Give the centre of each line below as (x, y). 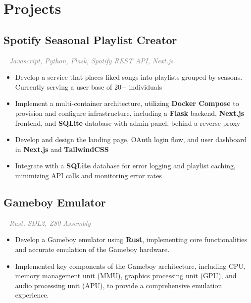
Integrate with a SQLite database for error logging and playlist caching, (125, 166)
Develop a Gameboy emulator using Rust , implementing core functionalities (131, 239)
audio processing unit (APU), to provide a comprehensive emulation (119, 285)
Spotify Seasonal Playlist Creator (90, 39)
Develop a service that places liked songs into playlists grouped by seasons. (129, 77)
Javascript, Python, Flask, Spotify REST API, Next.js (91, 60)
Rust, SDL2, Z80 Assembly (50, 223)
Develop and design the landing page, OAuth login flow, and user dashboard (131, 139)
